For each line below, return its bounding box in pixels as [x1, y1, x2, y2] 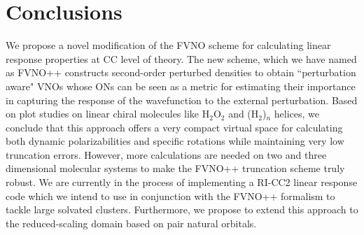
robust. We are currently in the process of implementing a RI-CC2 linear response [6, 175, 358, 190]
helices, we [274, 106, 320, 121]
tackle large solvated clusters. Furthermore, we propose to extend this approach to [6, 202, 358, 217]
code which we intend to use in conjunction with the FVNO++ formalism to [6, 188, 335, 203]
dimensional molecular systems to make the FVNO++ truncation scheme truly [6, 161, 345, 176]
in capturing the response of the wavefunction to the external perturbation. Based [6, 92, 358, 107]
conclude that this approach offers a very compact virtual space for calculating [6, 120, 343, 134]
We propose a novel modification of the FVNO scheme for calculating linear [6, 38, 331, 52]
